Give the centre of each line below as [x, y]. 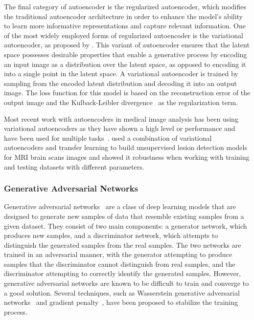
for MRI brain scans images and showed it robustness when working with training [127, 157]
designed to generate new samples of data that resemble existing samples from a [124, 216]
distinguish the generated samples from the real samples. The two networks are [123, 245]
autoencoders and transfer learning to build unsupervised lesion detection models [126, 147]
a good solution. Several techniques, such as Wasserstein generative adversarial [122, 292]
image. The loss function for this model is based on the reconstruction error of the [127, 93]
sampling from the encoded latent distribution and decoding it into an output [120, 83]
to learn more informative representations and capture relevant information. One [125, 26]
